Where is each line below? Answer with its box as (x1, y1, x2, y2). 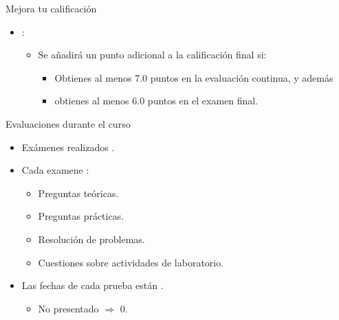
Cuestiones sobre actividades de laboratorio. (38, 255, 224, 269)
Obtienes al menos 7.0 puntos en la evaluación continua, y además (54, 70, 333, 84)
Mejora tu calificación (6, 1, 97, 15)
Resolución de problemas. (38, 231, 145, 246)
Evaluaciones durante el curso (6, 116, 131, 130)
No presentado (38, 301, 99, 315)
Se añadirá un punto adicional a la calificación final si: (38, 47, 267, 62)
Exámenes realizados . (21, 139, 115, 154)
